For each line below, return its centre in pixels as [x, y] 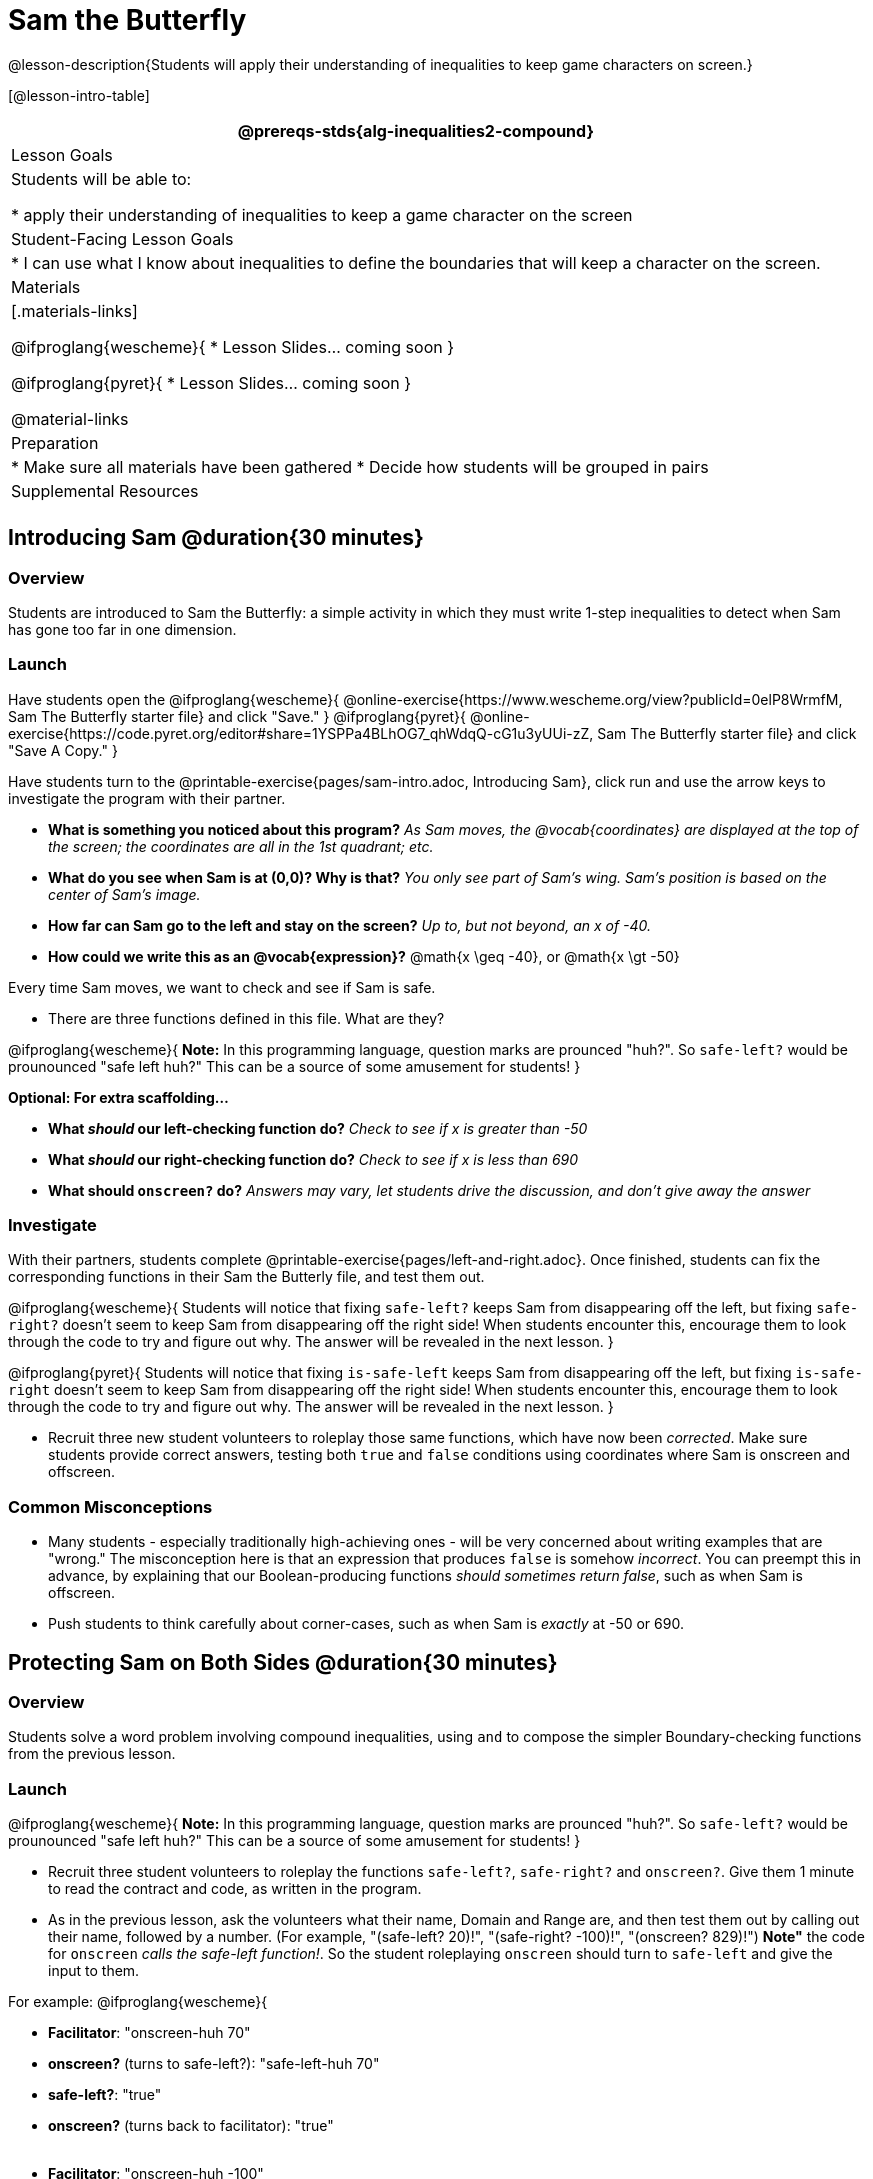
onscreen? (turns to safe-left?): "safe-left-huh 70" [214, 2064]
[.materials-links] [74, 310]
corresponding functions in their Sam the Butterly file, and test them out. [246, 1277]
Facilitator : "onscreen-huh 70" [149, 2033]
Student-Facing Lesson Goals [122, 238]
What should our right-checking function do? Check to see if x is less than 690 [313, 1159]
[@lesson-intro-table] [79, 95]
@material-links [70, 418]
